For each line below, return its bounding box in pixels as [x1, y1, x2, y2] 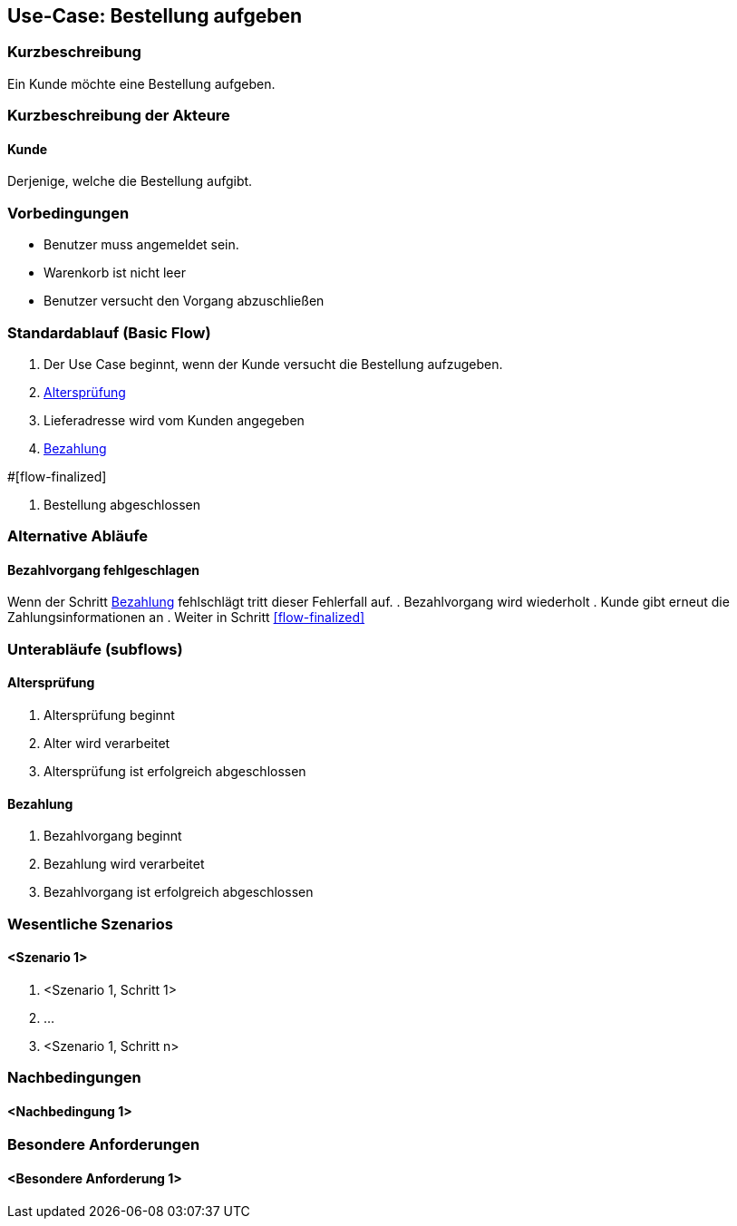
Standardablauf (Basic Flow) [7, 323, 211, 342]
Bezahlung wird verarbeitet [44, 856, 205, 872]
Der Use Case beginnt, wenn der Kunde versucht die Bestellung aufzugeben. [44, 355, 503, 372]
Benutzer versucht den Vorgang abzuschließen [44, 293, 325, 309]
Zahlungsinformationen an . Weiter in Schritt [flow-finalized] [7, 609, 365, 626]
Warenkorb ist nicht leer [44, 265, 186, 281]
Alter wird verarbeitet [44, 735, 170, 752]
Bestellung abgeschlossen [44, 496, 201, 512]
